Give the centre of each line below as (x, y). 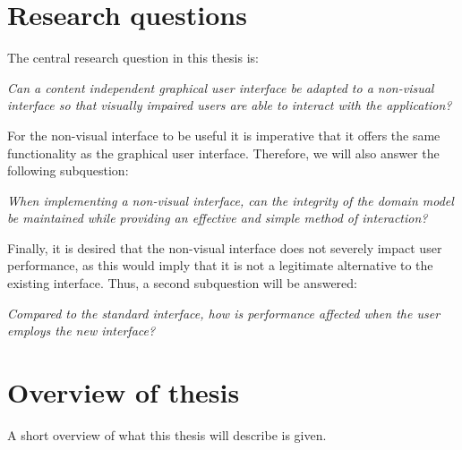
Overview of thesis (124, 392)
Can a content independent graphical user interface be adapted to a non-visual (221, 87)
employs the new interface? (81, 331)
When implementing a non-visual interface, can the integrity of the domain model (231, 200)
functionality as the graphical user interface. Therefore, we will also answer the (223, 153)
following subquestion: (68, 170)
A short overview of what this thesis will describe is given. (167, 434)
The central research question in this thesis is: (133, 58)
